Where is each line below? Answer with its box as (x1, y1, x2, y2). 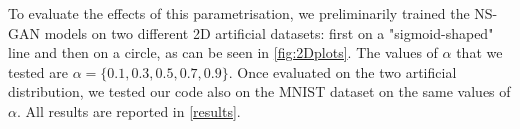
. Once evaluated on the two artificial (228, 61, 457, 82)
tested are (8, 61, 68, 82)
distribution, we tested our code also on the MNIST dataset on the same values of (8, 81, 511, 102)
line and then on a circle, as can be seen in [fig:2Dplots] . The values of (8, 42, 438, 63)
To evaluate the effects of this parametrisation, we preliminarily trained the (8, 3, 470, 23)
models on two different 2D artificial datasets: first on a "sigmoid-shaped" (44, 22, 494, 43)
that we (456, 42, 503, 63)
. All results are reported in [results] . (16, 100, 241, 121)
